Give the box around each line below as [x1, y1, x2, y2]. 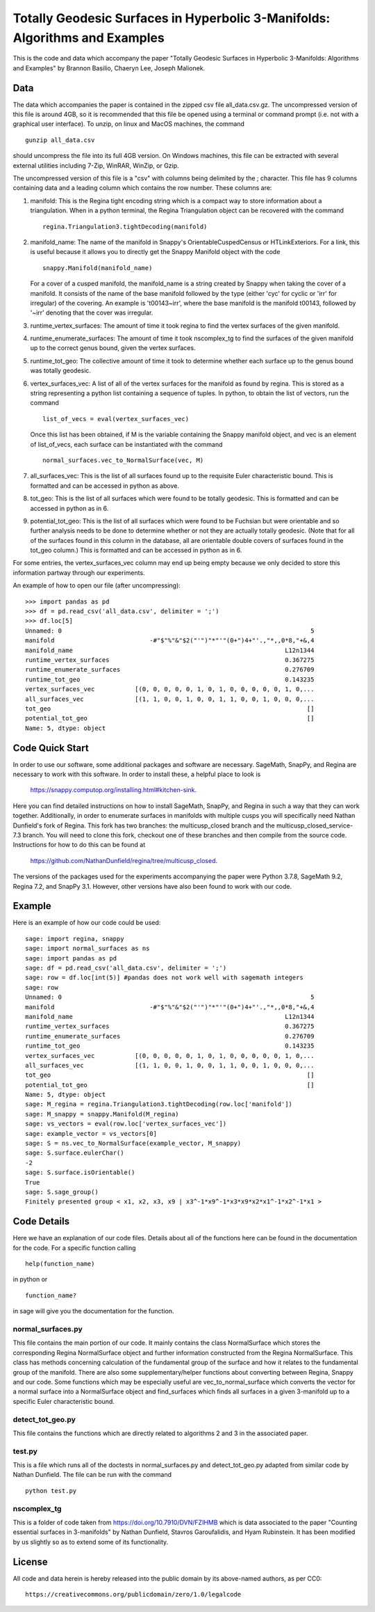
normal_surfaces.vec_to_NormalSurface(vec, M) [42, 456, 204, 464]
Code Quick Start [12, 742, 90, 754]
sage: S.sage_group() [25, 1188, 99, 1196]
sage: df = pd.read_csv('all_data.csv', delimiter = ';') [25, 964, 227, 972]
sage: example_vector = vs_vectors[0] [25, 1130, 158, 1137]
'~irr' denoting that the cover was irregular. [30, 308, 153, 317]
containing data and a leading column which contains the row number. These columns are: [12, 184, 272, 192]
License [12, 1556, 48, 1567]
